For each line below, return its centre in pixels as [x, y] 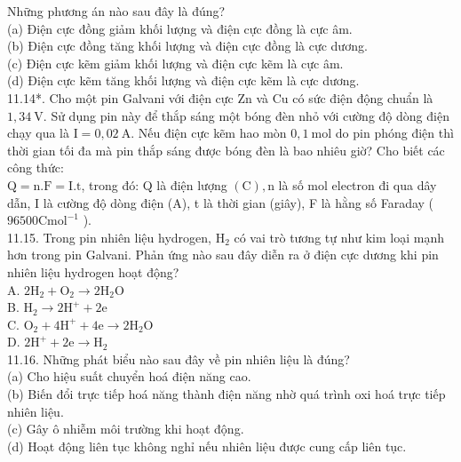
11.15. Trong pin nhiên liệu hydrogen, [109, 237]
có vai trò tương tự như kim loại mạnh [339, 237]
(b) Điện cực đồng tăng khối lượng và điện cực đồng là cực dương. [187, 46]
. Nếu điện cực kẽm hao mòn [209, 133]
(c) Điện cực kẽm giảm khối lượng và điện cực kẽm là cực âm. [175, 63]
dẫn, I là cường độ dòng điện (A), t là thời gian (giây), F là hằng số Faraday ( [221, 202]
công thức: [36, 167]
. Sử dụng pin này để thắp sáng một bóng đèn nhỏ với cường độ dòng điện [246, 115]
